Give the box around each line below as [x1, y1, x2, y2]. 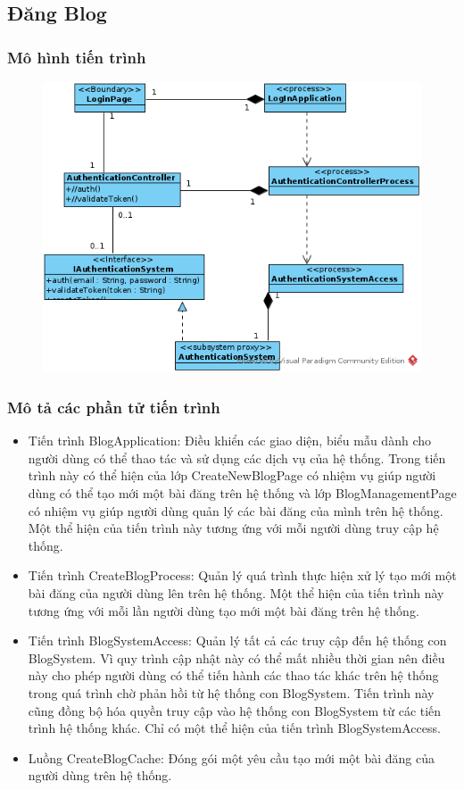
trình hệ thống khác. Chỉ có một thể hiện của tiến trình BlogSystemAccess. [28, 719, 441, 737]
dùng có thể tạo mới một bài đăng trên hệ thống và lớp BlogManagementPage [28, 484, 457, 503]
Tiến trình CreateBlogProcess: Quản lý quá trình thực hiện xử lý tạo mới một [28, 566, 457, 585]
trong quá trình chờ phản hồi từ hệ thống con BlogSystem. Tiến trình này [28, 684, 435, 703]
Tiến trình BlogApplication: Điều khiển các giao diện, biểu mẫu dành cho [28, 431, 431, 450]
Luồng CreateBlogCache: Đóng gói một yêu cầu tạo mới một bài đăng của [28, 748, 435, 767]
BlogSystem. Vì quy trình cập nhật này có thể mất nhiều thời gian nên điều [28, 648, 445, 667]
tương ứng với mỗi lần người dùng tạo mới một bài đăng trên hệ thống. [28, 601, 419, 620]
